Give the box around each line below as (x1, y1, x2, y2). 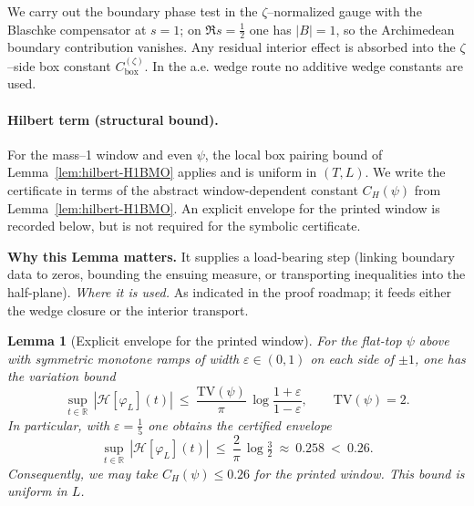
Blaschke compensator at (7, 19, 147, 38)
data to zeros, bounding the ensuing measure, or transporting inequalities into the (7, 264, 466, 284)
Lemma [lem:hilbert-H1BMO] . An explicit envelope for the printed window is (7, 198, 440, 217)
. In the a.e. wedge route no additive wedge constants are (144, 56, 464, 75)
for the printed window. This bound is (254, 463, 465, 482)
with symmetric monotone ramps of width (7, 348, 240, 367)
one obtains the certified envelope (148, 415, 332, 434)
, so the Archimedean (335, 19, 455, 38)
